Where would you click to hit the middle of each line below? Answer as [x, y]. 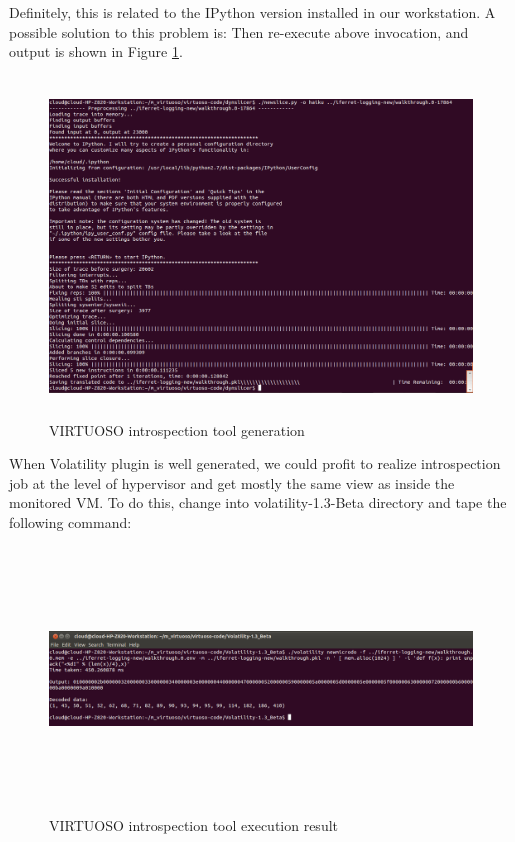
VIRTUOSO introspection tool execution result [194, 824]
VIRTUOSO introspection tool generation [177, 429]
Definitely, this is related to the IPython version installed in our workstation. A [252, 12]
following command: [70, 521]
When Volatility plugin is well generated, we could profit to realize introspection [255, 463]
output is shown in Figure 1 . [96, 51]
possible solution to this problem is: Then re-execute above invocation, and [239, 31]
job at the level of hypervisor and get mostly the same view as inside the [232, 482]
